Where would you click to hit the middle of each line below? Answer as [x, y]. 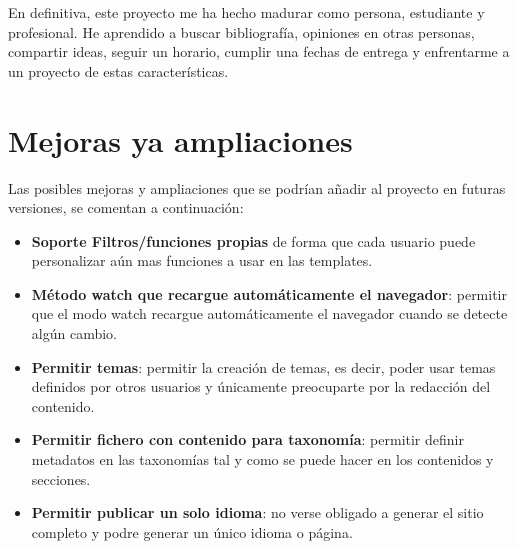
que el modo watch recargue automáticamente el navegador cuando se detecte [269, 313]
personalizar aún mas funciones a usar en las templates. [202, 260]
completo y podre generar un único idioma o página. [192, 531]
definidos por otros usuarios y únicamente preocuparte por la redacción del [261, 386]
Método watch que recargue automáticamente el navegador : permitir [269, 293]
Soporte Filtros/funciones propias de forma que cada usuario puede [253, 240]
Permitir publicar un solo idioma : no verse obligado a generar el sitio [257, 512]
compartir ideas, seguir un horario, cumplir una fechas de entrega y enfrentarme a [259, 51]
